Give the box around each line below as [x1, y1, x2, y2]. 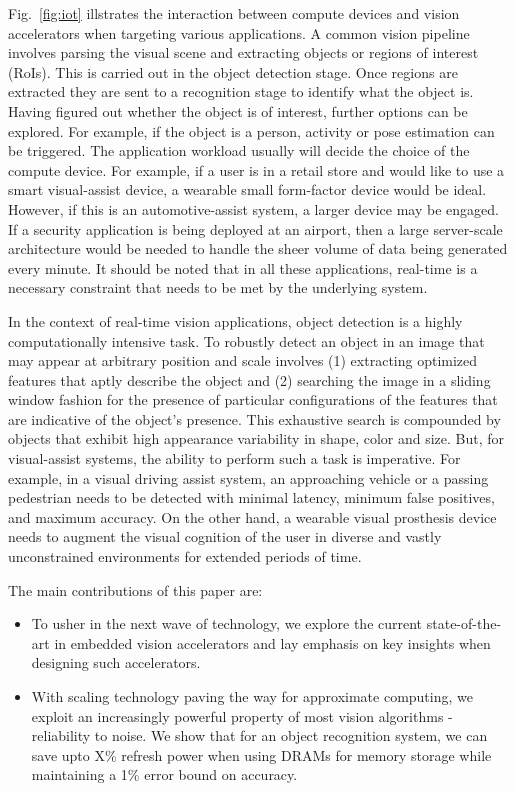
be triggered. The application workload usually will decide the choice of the [8, 140, 470, 161]
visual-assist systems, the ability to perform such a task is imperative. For [8, 448, 461, 469]
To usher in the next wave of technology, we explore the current [31, 613, 423, 634]
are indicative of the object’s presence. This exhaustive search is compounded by [8, 408, 501, 429]
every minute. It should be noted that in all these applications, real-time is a [8, 257, 478, 278]
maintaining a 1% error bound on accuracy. [31, 764, 298, 785]
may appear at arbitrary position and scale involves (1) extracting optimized [8, 350, 478, 371]
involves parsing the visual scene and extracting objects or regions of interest [8, 42, 479, 63]
